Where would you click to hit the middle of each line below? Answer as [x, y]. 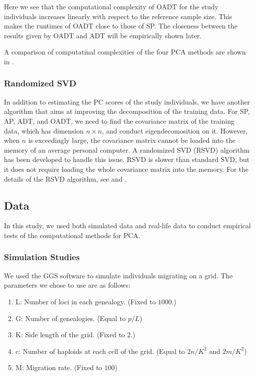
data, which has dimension [44, 130]
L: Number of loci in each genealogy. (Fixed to [85, 301]
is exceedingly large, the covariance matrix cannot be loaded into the [132, 140]
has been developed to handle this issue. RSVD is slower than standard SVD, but [127, 159]
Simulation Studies [42, 257]
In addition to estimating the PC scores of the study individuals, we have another [127, 101]
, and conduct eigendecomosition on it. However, [175, 130]
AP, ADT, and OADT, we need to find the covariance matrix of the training [119, 121]
